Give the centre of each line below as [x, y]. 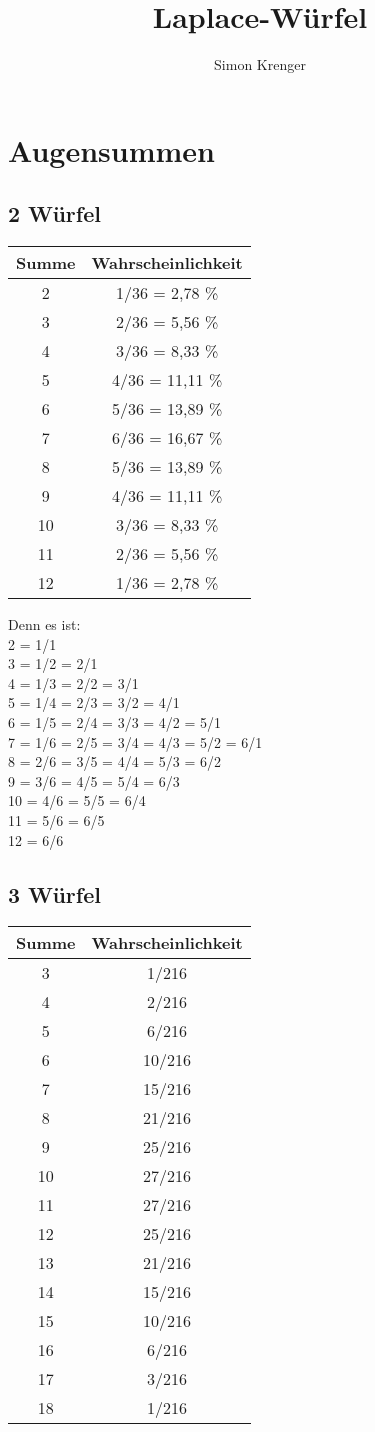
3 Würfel [54, 893]
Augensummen [111, 149]
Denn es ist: [44, 624]
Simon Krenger [260, 64]
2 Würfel [54, 213]
